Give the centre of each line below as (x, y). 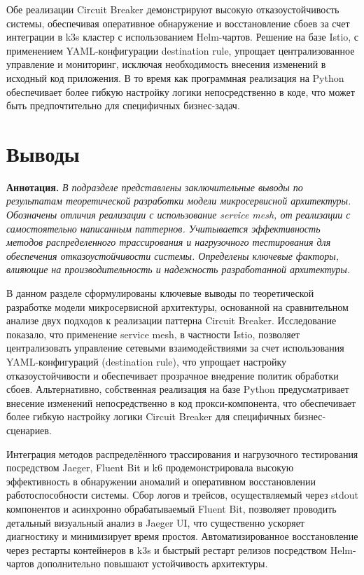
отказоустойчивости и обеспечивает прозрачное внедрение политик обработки (173, 375)
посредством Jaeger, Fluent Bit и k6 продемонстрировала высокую (150, 467)
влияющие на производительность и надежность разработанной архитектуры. (178, 269)
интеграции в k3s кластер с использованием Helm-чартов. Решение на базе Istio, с (183, 37)
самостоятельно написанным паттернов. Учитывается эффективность (163, 228)
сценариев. (29, 430)
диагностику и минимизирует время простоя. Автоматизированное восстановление (182, 536)
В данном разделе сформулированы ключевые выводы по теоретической (160, 293)
